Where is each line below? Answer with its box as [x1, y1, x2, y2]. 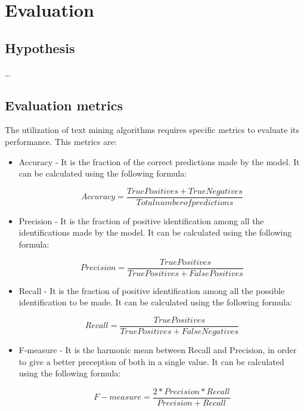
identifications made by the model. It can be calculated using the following [18, 226, 292, 239]
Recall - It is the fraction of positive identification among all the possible [18, 284, 285, 296]
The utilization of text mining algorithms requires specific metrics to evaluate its [5, 123, 300, 136]
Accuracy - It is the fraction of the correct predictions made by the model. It [18, 155, 300, 168]
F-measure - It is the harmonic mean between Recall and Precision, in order [18, 343, 297, 356]
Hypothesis [5, 38, 75, 57]
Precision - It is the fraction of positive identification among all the [18, 214, 264, 227]
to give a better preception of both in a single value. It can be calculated [18, 355, 284, 367]
